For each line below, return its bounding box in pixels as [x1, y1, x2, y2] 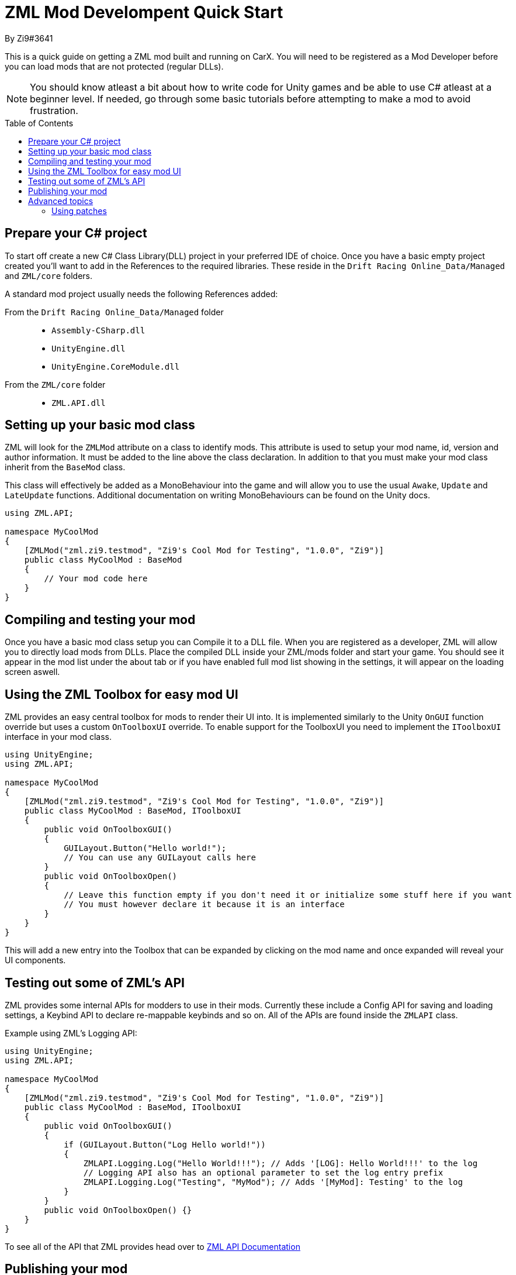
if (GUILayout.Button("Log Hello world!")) [64, 1139, 266, 1149]
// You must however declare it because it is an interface [64, 900, 345, 909]
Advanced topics [28, 195, 93, 206]
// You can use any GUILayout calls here [64, 853, 256, 863]
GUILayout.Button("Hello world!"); [64, 843, 227, 853]
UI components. [5, 955, 66, 966]
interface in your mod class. [5, 732, 112, 742]
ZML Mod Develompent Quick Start [5, 2, 283, 22]
